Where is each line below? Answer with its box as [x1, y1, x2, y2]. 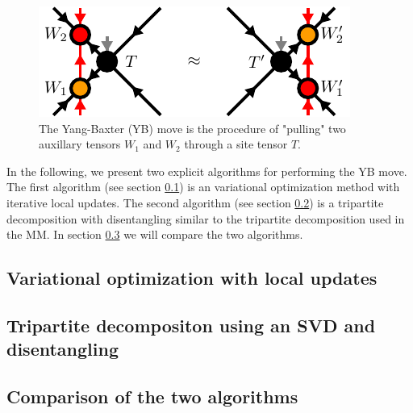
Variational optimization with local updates [6, 265, 378, 290]
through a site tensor [184, 136, 288, 152]
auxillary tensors [39, 136, 121, 152]
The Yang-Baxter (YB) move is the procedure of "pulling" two [39, 119, 346, 136]
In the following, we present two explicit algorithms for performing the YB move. [6, 162, 407, 179]
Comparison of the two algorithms [6, 384, 298, 409]
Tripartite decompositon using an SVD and [6, 312, 376, 337]
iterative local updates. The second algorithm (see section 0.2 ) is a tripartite [6, 194, 384, 211]
